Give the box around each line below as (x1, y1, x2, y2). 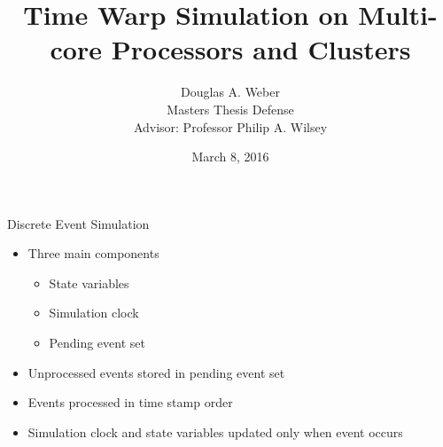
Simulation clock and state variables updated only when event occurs (27, 422, 403, 441)
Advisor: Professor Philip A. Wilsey (133, 117, 328, 136)
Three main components (27, 244, 159, 263)
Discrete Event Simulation (7, 214, 150, 232)
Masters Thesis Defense (167, 99, 294, 118)
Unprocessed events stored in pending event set (27, 363, 285, 381)
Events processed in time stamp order (27, 393, 233, 412)
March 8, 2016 (191, 147, 269, 166)
